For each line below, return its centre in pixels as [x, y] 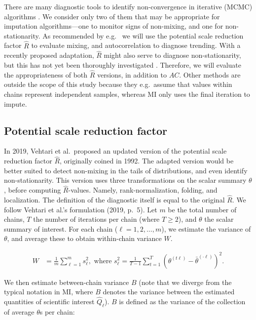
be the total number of [202, 209]
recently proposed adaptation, [49, 55]
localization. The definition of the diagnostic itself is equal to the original [114, 200]
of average [19, 311]
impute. [16, 103]
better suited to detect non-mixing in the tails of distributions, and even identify [126, 170]
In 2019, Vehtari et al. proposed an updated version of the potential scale [115, 151]
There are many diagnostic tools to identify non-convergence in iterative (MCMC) [128, 6]
